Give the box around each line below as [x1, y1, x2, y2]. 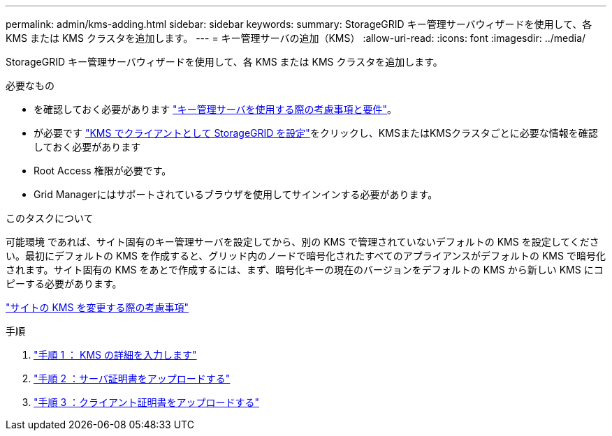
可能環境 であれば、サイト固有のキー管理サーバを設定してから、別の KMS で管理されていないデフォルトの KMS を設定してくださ [6, 236, 599, 248]
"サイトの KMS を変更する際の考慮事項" [6, 301, 189, 313]
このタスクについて [6, 212, 94, 224]
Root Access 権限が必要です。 [34, 165, 172, 176]
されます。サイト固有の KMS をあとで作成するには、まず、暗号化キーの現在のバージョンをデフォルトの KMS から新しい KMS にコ [6, 264, 604, 276]
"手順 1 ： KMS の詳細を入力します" [34, 349, 197, 361]
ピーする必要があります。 [6, 278, 122, 290]
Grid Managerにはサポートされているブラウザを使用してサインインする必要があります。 [34, 188, 438, 200]
